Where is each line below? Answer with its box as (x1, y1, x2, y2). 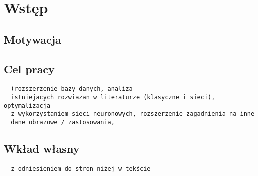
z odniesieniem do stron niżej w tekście (11, 165, 151, 172)
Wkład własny (4, 141, 80, 156)
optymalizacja (4, 102, 51, 109)
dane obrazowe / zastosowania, (11, 118, 115, 126)
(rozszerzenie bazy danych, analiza (11, 85, 133, 93)
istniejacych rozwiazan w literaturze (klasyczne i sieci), (11, 94, 215, 101)
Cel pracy (4, 61, 55, 76)
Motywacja (4, 31, 61, 47)
